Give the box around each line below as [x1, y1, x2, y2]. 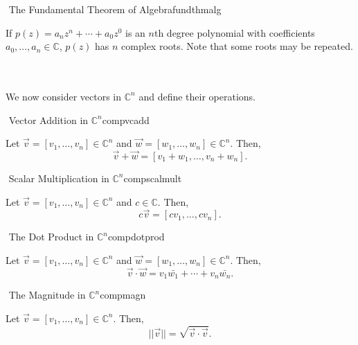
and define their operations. [138, 89, 256, 103]
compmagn [100, 287, 146, 302]
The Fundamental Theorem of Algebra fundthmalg [8, 2, 222, 16]
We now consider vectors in [6, 89, 122, 103]
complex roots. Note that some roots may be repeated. [121, 39, 353, 53]
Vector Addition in [8, 112, 89, 127]
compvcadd [102, 112, 150, 127]
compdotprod [107, 229, 165, 244]
